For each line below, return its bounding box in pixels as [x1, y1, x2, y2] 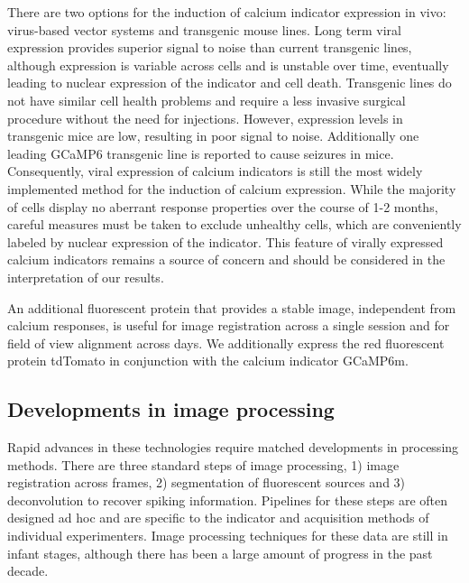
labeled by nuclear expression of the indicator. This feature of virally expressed [7, 232, 444, 251]
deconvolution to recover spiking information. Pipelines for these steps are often [7, 490, 448, 509]
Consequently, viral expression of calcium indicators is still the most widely [7, 162, 423, 180]
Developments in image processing [7, 395, 335, 423]
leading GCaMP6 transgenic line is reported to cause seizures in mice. [7, 143, 394, 162]
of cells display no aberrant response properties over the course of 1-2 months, [7, 197, 438, 216]
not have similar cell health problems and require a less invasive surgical [7, 90, 406, 109]
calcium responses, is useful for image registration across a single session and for [7, 316, 450, 335]
